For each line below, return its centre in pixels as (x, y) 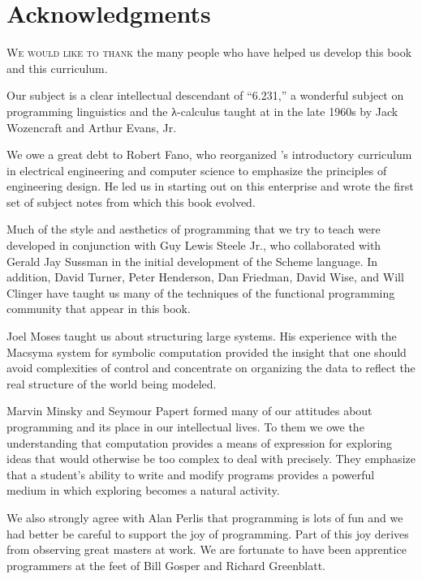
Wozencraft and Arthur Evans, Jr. (92, 127)
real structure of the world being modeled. (112, 383)
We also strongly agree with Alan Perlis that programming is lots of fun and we (205, 517)
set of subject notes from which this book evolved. (131, 202)
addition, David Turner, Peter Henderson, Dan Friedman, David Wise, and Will (205, 277)
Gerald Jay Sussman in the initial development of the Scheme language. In (192, 261)
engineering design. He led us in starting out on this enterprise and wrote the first (210, 186)
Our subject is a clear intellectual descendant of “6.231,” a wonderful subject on (205, 95)
